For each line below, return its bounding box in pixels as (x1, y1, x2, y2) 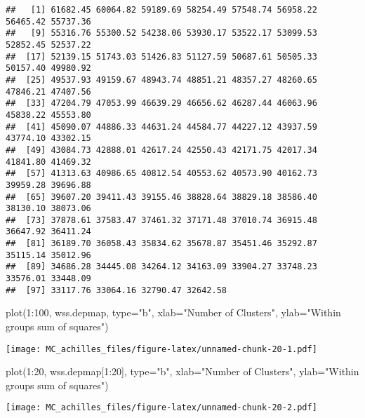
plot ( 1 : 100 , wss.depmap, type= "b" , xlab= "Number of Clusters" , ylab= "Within (6, 305, 341, 320)
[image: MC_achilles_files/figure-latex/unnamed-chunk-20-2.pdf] (6, 403, 317, 413)
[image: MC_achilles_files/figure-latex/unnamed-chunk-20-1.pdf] (6, 344, 317, 354)
